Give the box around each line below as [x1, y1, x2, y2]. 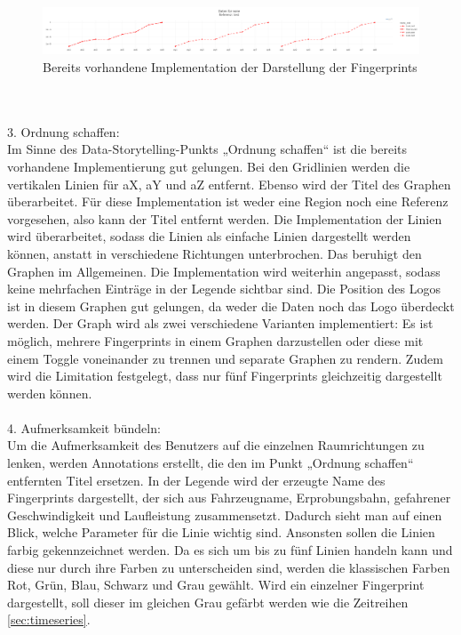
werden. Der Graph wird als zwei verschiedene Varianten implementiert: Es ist [7, 314, 433, 333]
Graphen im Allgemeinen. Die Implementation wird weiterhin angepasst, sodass [7, 261, 441, 280]
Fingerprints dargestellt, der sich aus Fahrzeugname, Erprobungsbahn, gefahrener [7, 488, 451, 507]
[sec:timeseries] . [7, 610, 91, 629]
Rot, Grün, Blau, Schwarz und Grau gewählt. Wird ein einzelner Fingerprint [7, 575, 425, 594]
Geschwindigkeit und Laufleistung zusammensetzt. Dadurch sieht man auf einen [7, 505, 442, 524]
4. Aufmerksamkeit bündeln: [7, 418, 161, 437]
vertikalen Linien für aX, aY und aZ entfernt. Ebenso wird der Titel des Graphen [7, 174, 451, 193]
